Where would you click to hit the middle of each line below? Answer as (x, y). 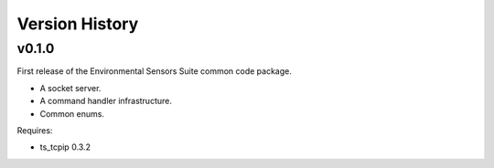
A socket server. (70, 88)
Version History (78, 24)
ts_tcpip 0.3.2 (65, 147)
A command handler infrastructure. (106, 101)
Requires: (35, 130)
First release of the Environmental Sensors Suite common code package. (154, 71)
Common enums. (72, 113)
